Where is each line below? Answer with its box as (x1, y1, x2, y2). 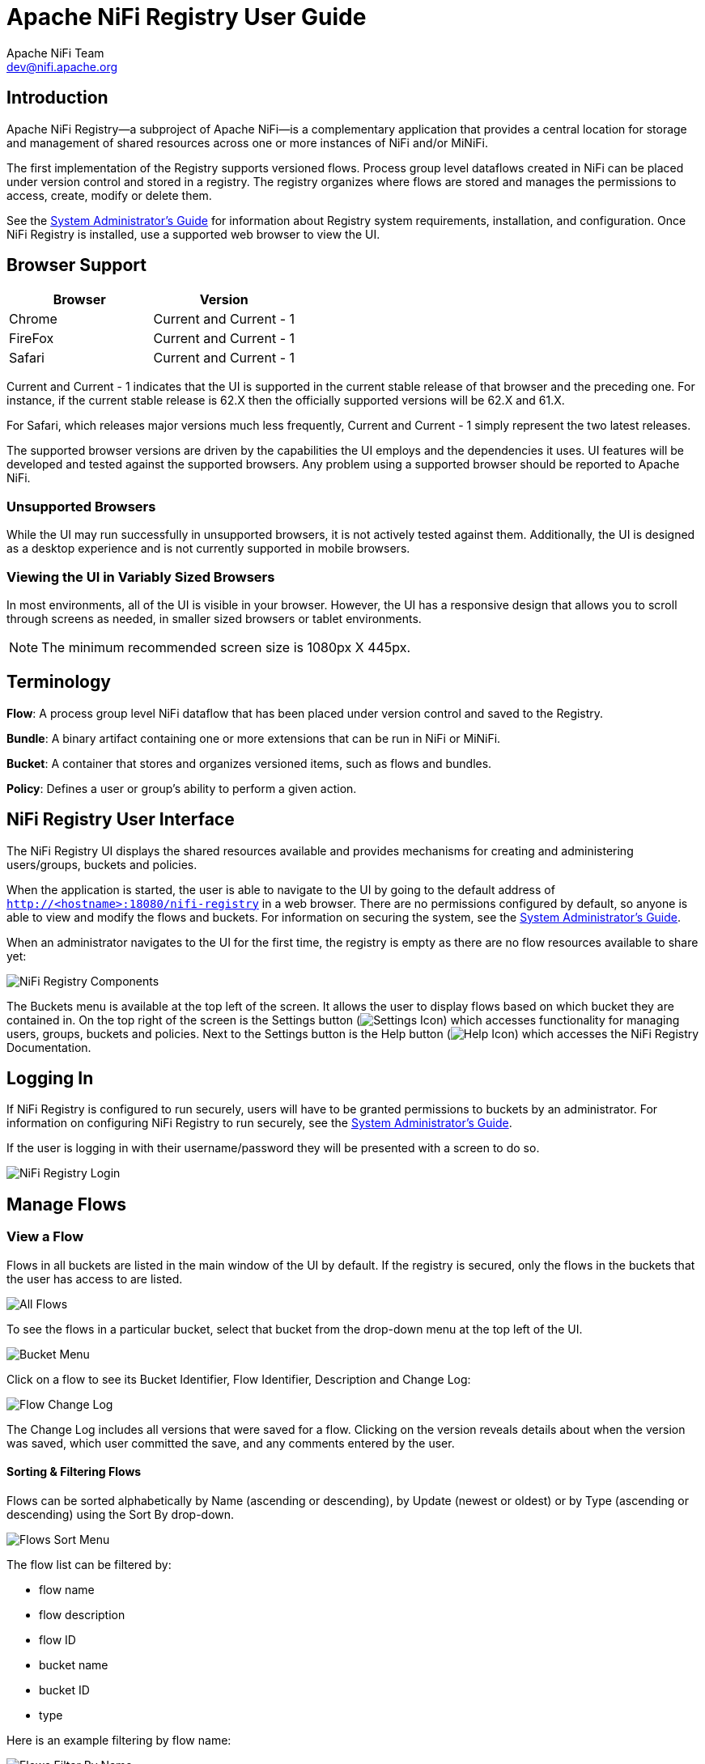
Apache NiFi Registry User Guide (6, 3, 367, 31)
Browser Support (6, 255, 147, 276)
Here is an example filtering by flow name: (6, 1732, 231, 1747)
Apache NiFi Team (6, 45, 104, 60)
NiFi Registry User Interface (6, 809, 235, 830)
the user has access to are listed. (6, 1271, 183, 1286)
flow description (39, 1607, 125, 1622)
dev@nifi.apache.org (6, 59, 118, 74)
